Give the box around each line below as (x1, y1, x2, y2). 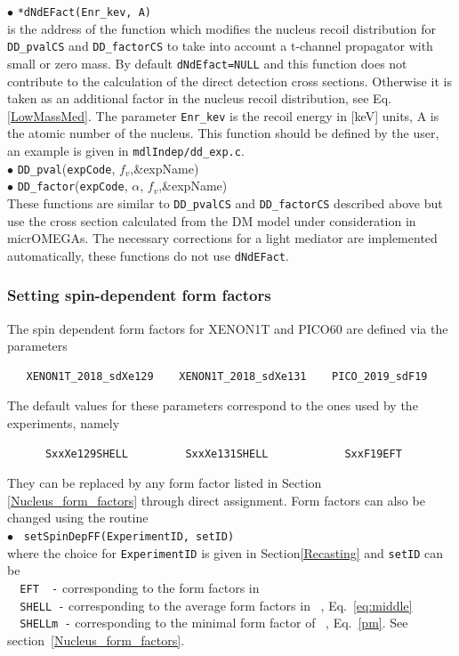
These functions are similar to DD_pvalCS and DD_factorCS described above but (7, 193, 443, 212)
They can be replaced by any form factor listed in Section (7, 474, 322, 492)
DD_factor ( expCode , (17, 176, 128, 195)
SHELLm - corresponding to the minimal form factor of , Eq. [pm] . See (20, 613, 408, 632)
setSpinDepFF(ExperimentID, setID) (23, 530, 235, 544)
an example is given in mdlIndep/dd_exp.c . (7, 142, 245, 159)
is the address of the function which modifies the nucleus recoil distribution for (7, 19, 437, 37)
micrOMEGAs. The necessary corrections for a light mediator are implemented (7, 229, 438, 247)
